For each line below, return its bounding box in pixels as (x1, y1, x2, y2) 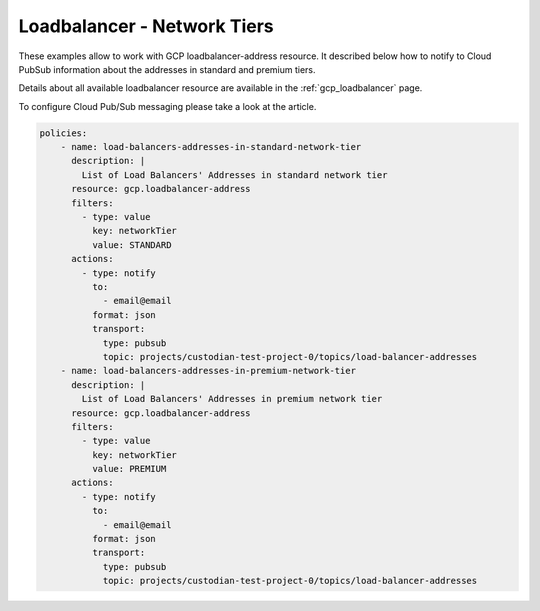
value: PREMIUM (91, 463, 167, 475)
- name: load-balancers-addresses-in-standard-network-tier (60, 141, 362, 153)
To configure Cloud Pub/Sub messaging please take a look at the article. (18, 100, 317, 112)
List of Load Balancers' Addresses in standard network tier (81, 169, 388, 180)
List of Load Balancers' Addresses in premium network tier (81, 393, 383, 405)
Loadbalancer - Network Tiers (18, 15, 274, 37)
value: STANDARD (91, 239, 172, 250)
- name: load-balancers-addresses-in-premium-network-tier (60, 365, 357, 377)
